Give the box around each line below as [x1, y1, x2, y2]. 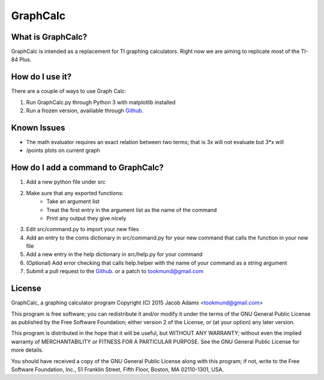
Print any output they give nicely [46, 214, 127, 222]
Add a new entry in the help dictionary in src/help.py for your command [26, 251, 203, 258]
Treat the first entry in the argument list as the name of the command [46, 206, 217, 213]
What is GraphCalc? [11, 32, 88, 42]
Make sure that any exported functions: [26, 189, 124, 196]
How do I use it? [11, 72, 72, 82]
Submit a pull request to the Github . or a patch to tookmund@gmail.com [26, 268, 204, 275]
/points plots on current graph [26, 147, 100, 154]
